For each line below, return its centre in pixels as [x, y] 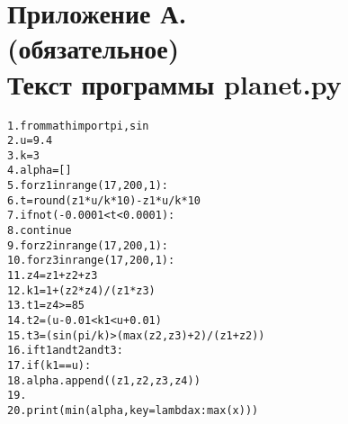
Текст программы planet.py [174, 83]
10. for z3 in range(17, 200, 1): [91, 261]
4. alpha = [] [40, 171]
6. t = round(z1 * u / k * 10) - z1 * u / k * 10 [104, 200]
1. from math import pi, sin [78, 126]
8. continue [40, 231]
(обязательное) [94, 48]
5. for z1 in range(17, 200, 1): [88, 186]
